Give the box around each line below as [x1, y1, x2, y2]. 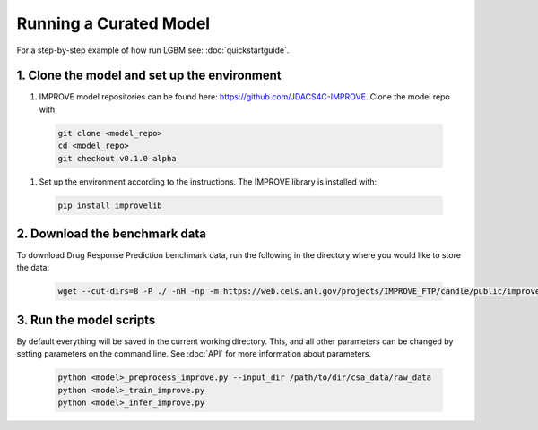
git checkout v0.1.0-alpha [57, 153, 177, 163]
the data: [16, 262, 49, 273]
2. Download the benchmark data [16, 226, 206, 241]
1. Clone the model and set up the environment [16, 68, 282, 83]
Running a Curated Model [16, 13, 211, 33]
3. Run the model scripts [16, 312, 156, 327]
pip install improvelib [57, 200, 163, 211]
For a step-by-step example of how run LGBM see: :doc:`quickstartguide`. [16, 45, 290, 56]
